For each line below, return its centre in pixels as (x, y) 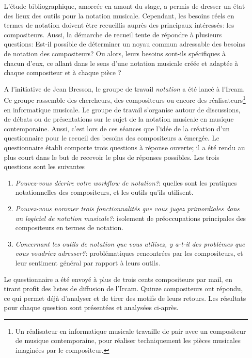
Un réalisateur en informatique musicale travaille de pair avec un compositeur (131, 331)
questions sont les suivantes (44, 166)
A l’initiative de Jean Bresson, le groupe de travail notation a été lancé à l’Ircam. (125, 88)
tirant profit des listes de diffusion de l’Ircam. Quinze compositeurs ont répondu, (124, 288)
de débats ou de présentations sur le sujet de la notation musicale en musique (119, 119)
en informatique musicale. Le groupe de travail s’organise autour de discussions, (122, 109)
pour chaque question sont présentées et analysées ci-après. (91, 307)
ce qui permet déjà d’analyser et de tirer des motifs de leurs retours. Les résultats (125, 298)
